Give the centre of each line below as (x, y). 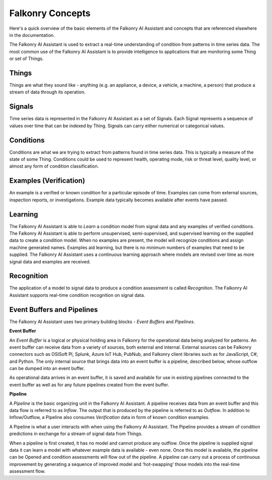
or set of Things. (26, 59)
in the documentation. (32, 35)
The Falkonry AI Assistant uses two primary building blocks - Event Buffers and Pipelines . (102, 322)
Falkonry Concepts (50, 13)
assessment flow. (27, 471)
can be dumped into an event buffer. (47, 368)
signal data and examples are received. (50, 261)
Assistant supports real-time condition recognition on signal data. (77, 295)
